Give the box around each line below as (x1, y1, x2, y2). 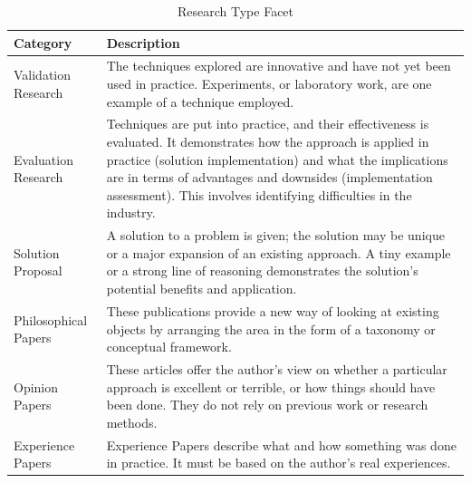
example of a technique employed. (106, 92, 294, 111)
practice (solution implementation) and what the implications (106, 150, 448, 169)
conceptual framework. (106, 337, 232, 356)
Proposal (14, 261, 62, 280)
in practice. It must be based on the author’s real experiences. (106, 453, 451, 472)
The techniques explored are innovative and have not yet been (106, 56, 451, 75)
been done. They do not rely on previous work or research (106, 395, 428, 414)
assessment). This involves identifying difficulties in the (106, 185, 412, 204)
